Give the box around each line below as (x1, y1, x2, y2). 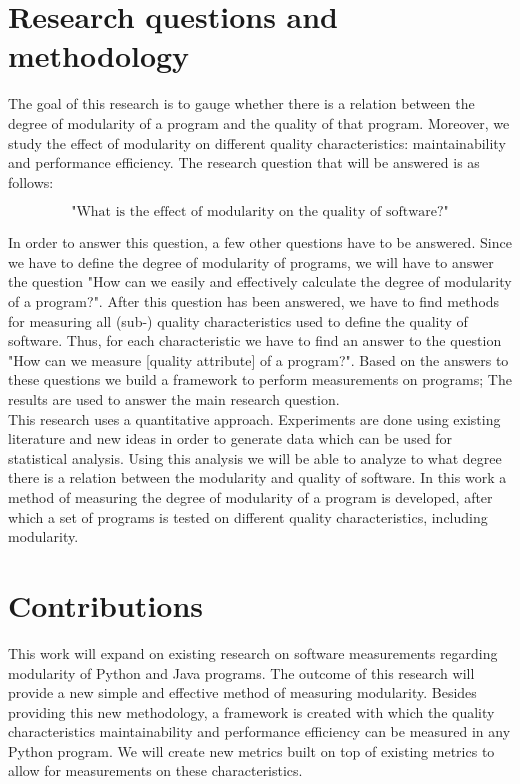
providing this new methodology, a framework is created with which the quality (8, 701, 495, 722)
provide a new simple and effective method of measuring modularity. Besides (8, 682, 477, 703)
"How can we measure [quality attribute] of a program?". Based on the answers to (8, 349, 509, 370)
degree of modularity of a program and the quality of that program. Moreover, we (8, 112, 510, 133)
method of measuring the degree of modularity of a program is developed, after (8, 487, 493, 507)
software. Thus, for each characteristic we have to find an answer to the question (8, 330, 502, 351)
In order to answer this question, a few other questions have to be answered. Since (8, 232, 512, 253)
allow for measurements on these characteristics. (8, 760, 303, 781)
